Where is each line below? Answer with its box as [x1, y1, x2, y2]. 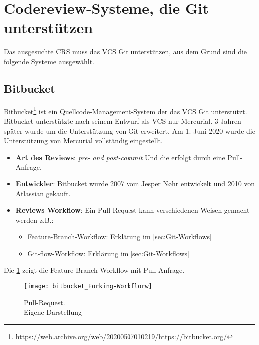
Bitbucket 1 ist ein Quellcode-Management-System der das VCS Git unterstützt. [4, 104, 247, 116]
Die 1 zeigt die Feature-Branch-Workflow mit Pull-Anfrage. [4, 265, 185, 275]
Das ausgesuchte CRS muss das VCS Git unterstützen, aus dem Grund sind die [4, 46, 247, 57]
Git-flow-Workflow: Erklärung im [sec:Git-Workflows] [27, 248, 189, 258]
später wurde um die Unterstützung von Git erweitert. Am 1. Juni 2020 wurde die [4, 125, 255, 136]
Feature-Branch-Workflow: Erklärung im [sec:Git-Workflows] [27, 231, 212, 242]
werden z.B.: [15, 214, 54, 225]
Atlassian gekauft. [15, 188, 71, 198]
